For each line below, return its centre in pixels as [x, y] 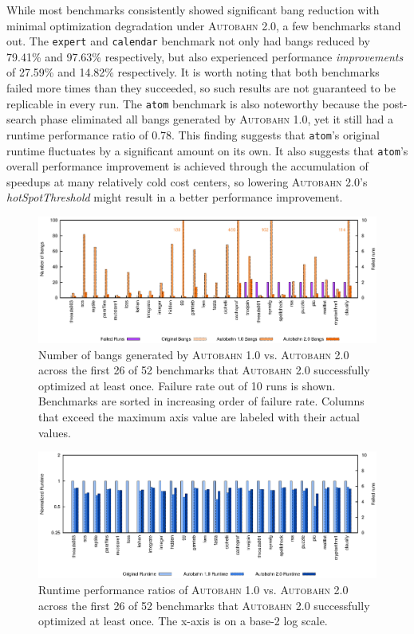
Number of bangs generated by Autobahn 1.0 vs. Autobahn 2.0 [194, 354]
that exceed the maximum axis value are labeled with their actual [199, 417]
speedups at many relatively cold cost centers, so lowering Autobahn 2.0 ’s [187, 181]
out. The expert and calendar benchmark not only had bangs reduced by [188, 41]
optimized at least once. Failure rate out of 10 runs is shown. [187, 385]
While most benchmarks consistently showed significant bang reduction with [193, 10]
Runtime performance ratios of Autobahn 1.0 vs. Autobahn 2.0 [193, 589]
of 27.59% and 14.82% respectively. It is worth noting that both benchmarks [193, 72]
